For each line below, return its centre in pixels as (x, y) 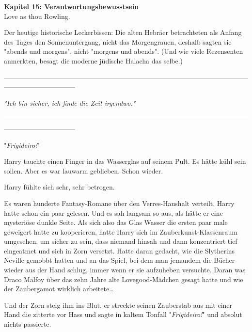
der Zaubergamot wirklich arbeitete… (59, 289)
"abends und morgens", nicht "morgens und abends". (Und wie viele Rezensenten (124, 51)
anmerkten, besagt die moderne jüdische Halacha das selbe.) (94, 60)
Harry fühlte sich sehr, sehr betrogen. (59, 187)
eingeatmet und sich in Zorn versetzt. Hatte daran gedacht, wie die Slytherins (119, 250)
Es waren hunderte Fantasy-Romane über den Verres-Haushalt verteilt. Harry (119, 203)
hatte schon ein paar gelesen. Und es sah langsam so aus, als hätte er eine (113, 213)
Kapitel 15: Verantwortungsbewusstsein (71, 6)
